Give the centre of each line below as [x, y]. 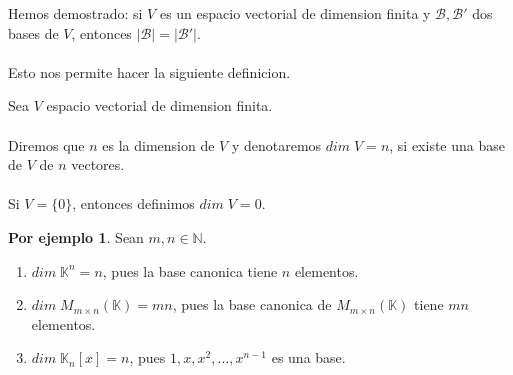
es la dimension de [158, 144]
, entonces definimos [133, 203]
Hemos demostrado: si [75, 13]
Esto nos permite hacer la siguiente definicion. [149, 71]
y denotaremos [276, 144]
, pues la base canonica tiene [190, 270]
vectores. [98, 164]
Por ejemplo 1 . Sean [76, 236]
